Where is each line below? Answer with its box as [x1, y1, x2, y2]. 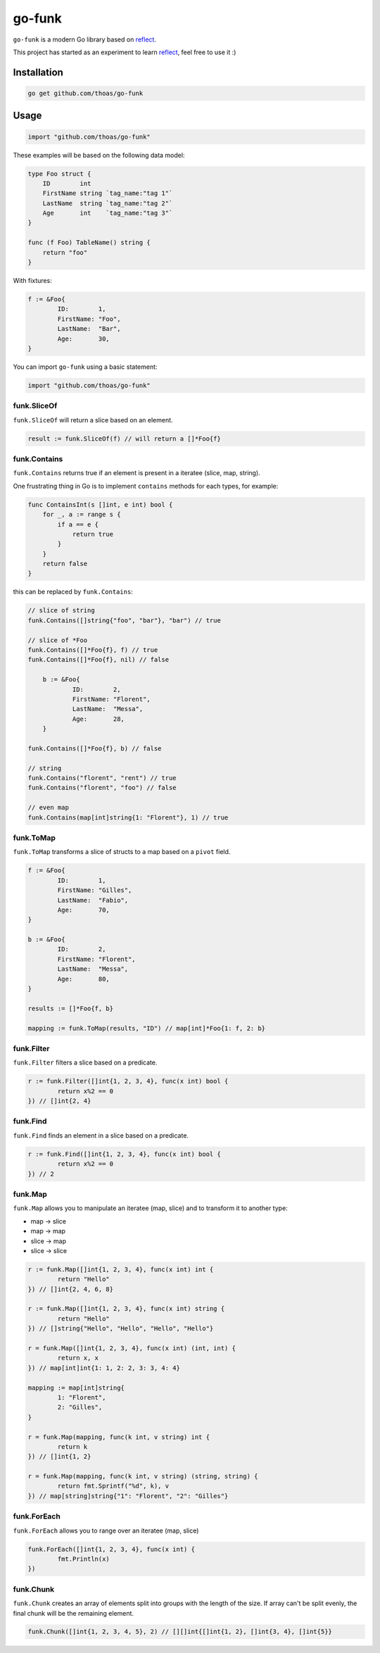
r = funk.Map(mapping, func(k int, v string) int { [27, 1433, 210, 1441]
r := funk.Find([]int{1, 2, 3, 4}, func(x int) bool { [27, 1150, 221, 1158]
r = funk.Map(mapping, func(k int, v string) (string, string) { [27, 1472, 258, 1481]
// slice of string [27, 606, 95, 615]
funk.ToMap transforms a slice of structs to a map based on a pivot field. [13, 848, 231, 856]
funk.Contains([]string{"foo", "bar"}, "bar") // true [27, 616, 221, 624]
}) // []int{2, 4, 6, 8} [27, 1285, 114, 1293]
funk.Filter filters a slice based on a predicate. [13, 1058, 158, 1067]
